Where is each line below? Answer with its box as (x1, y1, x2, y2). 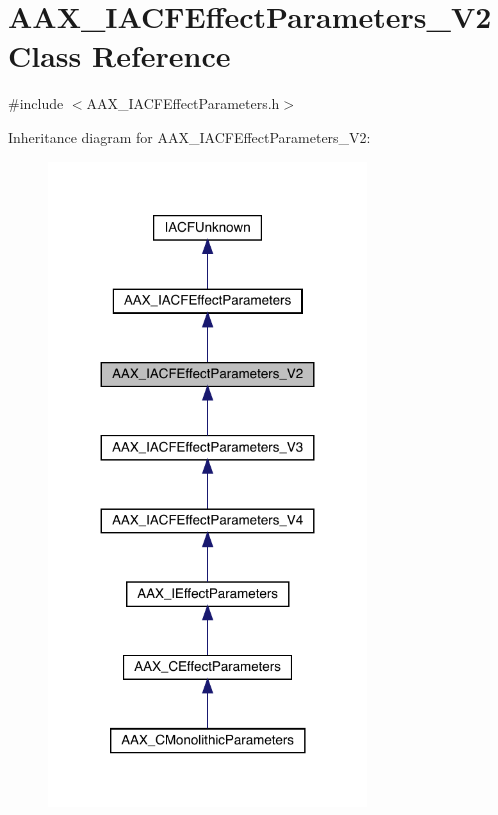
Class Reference (8, 35, 231, 76)
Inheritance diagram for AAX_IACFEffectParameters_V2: (8, 126, 371, 147)
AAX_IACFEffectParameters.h (86, 93, 280, 114)
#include (8, 93, 64, 114)
